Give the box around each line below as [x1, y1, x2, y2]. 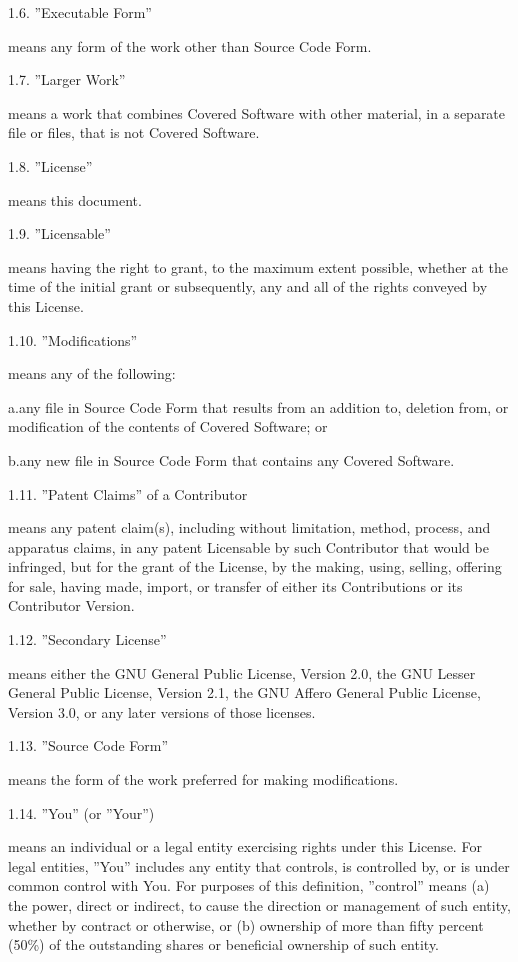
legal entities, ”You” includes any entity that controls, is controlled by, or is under [8, 855, 510, 876]
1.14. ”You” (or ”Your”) [8, 802, 155, 823]
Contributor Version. [8, 595, 135, 616]
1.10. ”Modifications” [8, 329, 138, 350]
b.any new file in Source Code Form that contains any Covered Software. [8, 449, 455, 470]
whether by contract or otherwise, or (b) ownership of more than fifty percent [8, 914, 484, 935]
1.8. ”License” [8, 155, 93, 176]
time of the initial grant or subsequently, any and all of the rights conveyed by [8, 276, 488, 297]
